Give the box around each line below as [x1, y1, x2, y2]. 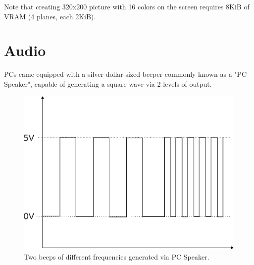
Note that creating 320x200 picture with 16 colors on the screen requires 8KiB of [4, 1, 250, 11]
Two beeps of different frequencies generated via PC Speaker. [24, 251, 209, 262]
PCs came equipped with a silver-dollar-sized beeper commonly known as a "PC [4, 69, 247, 79]
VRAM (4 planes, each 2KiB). [4, 11, 96, 21]
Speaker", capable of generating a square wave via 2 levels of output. [4, 78, 212, 89]
